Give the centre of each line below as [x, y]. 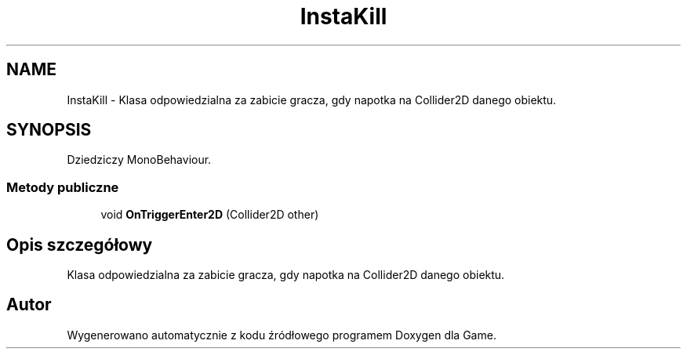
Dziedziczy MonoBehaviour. [139, 160]
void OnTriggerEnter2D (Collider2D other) [210, 215]
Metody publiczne [63, 187]
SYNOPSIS [49, 130]
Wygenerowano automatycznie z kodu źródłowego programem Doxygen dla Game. [282, 335]
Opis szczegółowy [80, 245]
